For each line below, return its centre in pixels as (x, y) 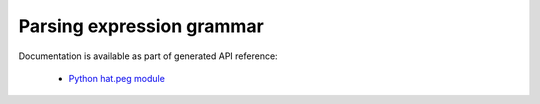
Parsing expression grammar (141, 26)
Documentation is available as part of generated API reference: (148, 56)
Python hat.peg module (116, 78)
